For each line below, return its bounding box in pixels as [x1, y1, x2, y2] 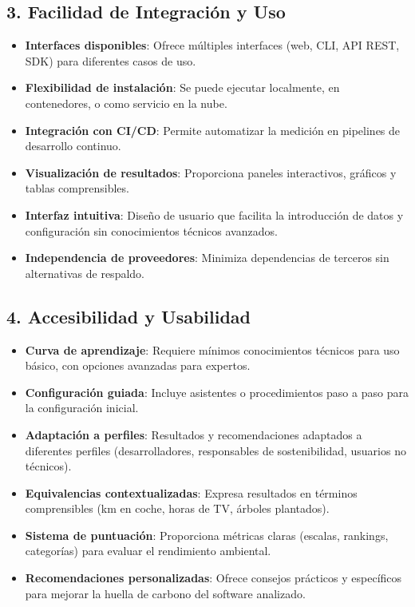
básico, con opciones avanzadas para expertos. [25, 357, 251, 374]
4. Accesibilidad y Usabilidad [6, 303, 251, 328]
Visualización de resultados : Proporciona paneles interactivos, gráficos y [25, 164, 397, 181]
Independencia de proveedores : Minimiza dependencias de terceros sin [25, 249, 389, 266]
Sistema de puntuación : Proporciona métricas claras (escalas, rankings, [25, 526, 389, 543]
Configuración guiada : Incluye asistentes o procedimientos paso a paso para [25, 383, 409, 400]
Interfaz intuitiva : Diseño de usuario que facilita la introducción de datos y [25, 206, 404, 223]
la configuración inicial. [25, 399, 139, 416]
